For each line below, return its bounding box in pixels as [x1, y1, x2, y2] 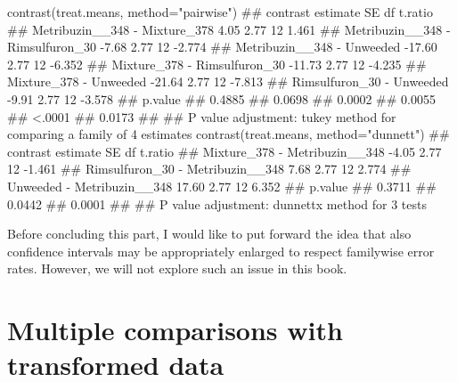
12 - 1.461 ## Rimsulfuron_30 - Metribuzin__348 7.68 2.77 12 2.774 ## [7, 159, 412, 178]
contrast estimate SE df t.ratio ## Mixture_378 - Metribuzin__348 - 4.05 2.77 [7, 142, 442, 160]
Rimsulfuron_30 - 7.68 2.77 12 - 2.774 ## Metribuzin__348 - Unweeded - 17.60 [7, 37, 437, 56]
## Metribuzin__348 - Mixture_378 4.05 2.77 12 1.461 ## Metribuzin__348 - [7, 20, 451, 38]
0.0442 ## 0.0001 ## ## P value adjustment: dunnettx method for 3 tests [7, 194, 427, 213]
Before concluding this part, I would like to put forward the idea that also [7, 224, 412, 243]
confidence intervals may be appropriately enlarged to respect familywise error [7, 241, 435, 260]
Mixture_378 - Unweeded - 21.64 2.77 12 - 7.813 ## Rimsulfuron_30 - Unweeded [7, 72, 449, 91]
